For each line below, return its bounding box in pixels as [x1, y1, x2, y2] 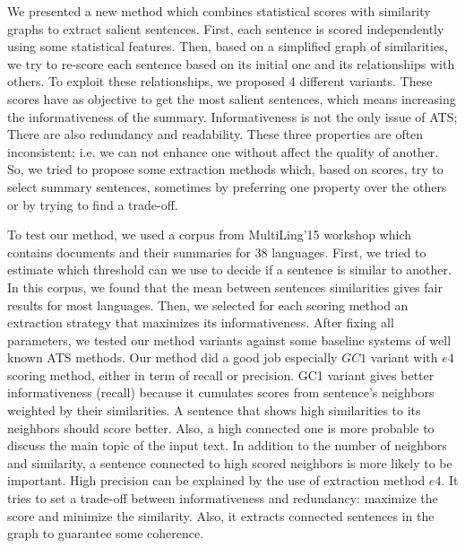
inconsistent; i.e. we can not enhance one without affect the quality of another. [7, 142, 439, 161]
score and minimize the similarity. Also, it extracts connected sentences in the [7, 506, 435, 525]
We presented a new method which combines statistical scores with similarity [7, 2, 431, 20]
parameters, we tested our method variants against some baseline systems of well [7, 330, 452, 349]
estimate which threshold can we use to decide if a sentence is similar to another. [7, 260, 452, 279]
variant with [370, 348, 438, 367]
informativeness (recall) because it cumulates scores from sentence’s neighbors [7, 383, 435, 402]
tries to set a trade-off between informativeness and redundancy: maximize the [7, 489, 438, 508]
